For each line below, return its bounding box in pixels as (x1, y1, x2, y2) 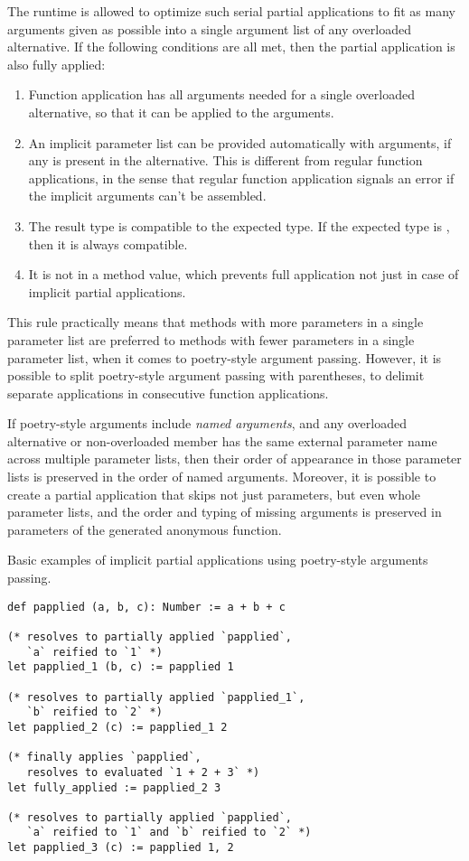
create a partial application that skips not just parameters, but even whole (7, 484, 421, 503)
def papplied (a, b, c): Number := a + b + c (7, 600, 286, 613)
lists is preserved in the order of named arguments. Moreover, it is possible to (7, 467, 436, 486)
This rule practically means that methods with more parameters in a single (7, 313, 424, 332)
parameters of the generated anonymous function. (7, 519, 282, 538)
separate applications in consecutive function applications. (7, 383, 329, 402)
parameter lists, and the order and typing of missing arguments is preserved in (7, 502, 442, 521)
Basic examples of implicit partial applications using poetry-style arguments (7, 550, 428, 569)
